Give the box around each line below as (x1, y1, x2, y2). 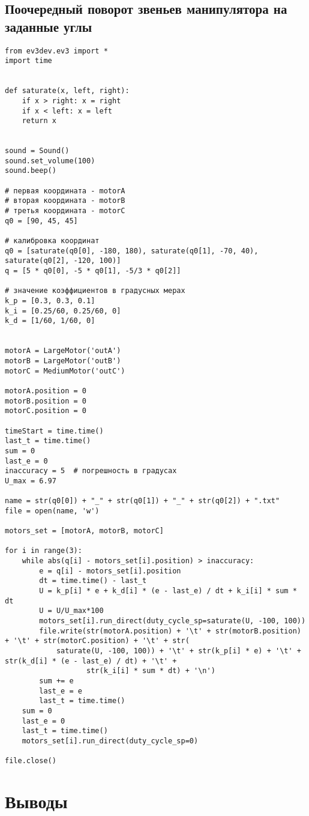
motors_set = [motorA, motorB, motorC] (5, 527, 164, 536)
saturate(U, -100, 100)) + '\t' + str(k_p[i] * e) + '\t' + (56, 646, 301, 655)
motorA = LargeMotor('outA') (5, 346, 121, 355)
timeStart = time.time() (5, 426, 104, 435)
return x (22, 116, 56, 125)
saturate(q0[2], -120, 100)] (5, 256, 121, 265)
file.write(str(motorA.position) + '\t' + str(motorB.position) (39, 626, 301, 635)
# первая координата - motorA (5, 186, 125, 195)
